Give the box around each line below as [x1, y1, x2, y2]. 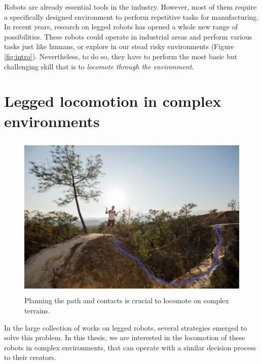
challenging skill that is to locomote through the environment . [4, 61, 194, 71]
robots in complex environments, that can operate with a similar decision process [4, 342, 256, 352]
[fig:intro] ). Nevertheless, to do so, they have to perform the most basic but [4, 51, 238, 61]
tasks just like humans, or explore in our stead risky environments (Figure [4, 41, 234, 52]
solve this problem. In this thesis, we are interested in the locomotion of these [4, 332, 245, 343]
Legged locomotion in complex [4, 91, 221, 111]
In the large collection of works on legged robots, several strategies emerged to [4, 322, 247, 333]
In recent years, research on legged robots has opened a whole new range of [4, 21, 238, 32]
